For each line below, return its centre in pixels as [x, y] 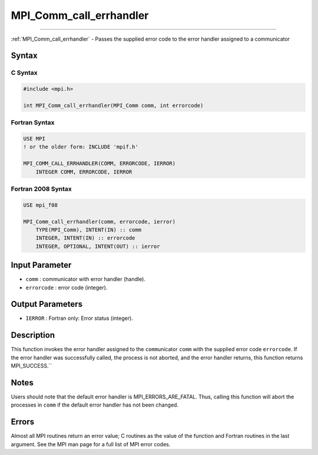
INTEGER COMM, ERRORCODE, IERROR [84, 172]
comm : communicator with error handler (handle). [85, 279]
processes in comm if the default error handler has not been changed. [95, 405]
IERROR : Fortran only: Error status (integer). [79, 318]
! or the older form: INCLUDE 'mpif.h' [81, 147]
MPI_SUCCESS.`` [32, 366]
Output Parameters [47, 304]
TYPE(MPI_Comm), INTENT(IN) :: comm [88, 230]
